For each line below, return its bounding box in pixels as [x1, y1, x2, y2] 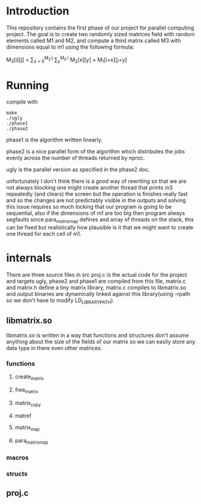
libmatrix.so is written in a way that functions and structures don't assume [6, 331, 189, 339]
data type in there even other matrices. [6, 344, 103, 351]
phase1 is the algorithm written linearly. [6, 137, 103, 144]
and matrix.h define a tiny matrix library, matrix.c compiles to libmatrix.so [6, 284, 187, 291]
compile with [6, 98, 38, 106]
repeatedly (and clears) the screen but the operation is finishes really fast [6, 191, 188, 198]
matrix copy [14, 399, 41, 408]
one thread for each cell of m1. [6, 230, 82, 238]
